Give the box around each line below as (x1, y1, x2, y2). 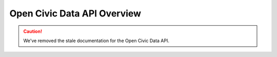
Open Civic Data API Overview (9, 8, 141, 19)
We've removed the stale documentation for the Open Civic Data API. (23, 37, 169, 44)
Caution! (23, 28, 43, 34)
